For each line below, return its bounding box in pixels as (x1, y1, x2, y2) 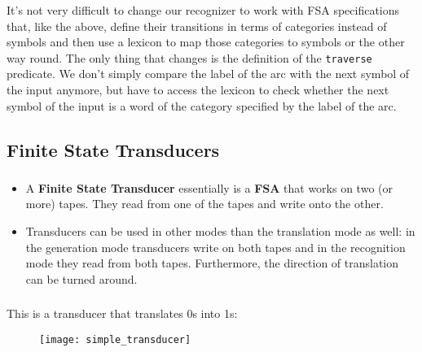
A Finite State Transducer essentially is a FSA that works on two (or (25, 179, 393, 196)
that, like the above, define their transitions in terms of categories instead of (7, 17, 387, 34)
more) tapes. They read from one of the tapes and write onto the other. (25, 195, 384, 212)
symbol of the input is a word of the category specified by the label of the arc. (7, 97, 397, 114)
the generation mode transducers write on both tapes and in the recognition (25, 238, 406, 255)
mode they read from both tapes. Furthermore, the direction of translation (25, 254, 399, 272)
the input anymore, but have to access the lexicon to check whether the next (7, 80, 389, 98)
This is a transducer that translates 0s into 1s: (7, 305, 238, 322)
